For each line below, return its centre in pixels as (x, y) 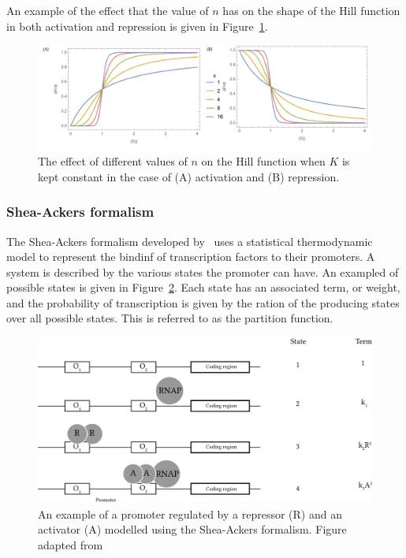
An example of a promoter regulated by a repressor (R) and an (190, 513)
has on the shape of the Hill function (311, 10)
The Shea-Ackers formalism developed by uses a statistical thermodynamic (190, 241)
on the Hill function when (263, 161)
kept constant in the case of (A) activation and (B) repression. (189, 176)
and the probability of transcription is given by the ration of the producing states (203, 302)
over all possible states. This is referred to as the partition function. (170, 318)
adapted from (71, 544)
